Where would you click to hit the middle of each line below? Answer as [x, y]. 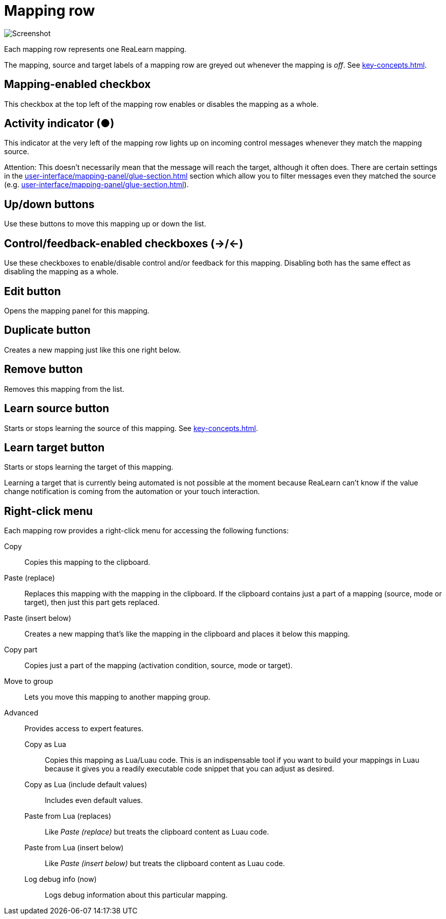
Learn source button [57, 409]
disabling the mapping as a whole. [61, 272]
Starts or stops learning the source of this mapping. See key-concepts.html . [131, 428]
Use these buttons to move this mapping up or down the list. [105, 224]
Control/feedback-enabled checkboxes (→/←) [124, 243]
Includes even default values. [94, 800]
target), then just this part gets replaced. [92, 602]
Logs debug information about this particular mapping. [136, 895]
